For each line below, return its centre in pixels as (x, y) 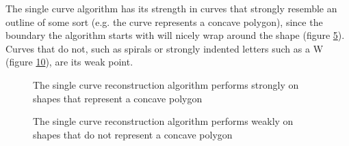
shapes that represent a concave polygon (118, 98)
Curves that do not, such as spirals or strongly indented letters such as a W (165, 48)
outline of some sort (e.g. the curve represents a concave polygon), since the (164, 21)
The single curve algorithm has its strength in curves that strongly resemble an (171, 8)
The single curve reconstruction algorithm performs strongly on (166, 84)
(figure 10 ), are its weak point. (69, 62)
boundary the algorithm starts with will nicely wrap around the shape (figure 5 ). (175, 35)
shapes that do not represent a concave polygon (133, 134)
